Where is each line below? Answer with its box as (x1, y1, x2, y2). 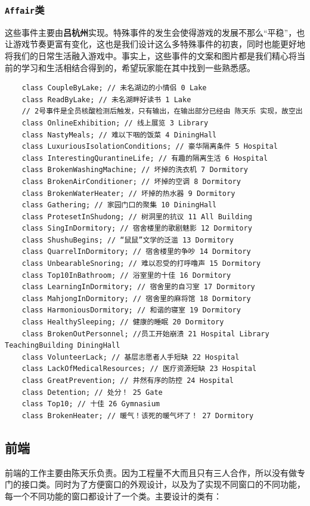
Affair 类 (5, 2, 45, 17)
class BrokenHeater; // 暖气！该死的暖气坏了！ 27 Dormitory (21, 411, 254, 420)
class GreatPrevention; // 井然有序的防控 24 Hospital (21, 376, 234, 385)
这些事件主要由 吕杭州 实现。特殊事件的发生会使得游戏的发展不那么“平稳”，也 (5, 26, 305, 38)
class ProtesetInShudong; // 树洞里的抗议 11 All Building (21, 212, 252, 221)
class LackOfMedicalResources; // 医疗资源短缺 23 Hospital (21, 364, 257, 373)
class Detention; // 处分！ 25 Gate (21, 388, 163, 397)
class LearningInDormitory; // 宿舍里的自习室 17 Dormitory (21, 283, 255, 292)
